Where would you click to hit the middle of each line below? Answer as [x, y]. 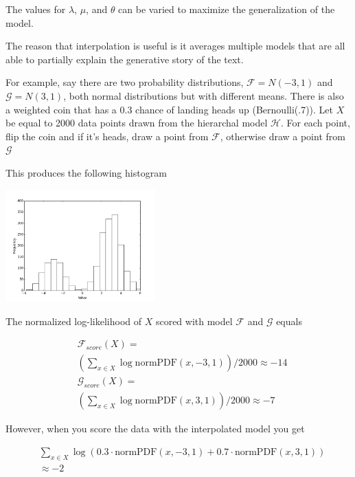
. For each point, [315, 123]
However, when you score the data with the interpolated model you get [155, 429]
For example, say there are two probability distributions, [125, 82]
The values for [36, 9]
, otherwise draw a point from [283, 136]
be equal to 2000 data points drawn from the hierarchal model [137, 123]
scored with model [194, 321]
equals [289, 321]
